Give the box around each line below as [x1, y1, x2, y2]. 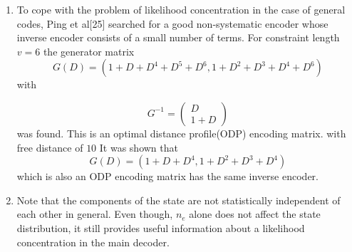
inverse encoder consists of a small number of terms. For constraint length [16, 30, 340, 45]
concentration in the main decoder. [16, 234, 170, 249]
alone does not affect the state [189, 206, 321, 221]
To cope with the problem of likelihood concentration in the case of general [16, 2, 346, 16]
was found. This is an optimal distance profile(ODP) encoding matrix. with [16, 125, 346, 140]
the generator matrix [43, 43, 135, 58]
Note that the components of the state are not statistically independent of [16, 192, 341, 207]
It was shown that [99, 140, 178, 154]
